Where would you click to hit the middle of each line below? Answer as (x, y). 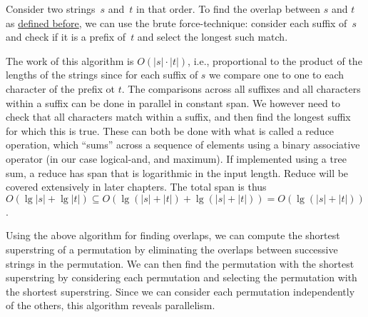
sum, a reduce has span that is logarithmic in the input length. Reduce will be (177, 172)
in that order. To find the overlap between (229, 9)
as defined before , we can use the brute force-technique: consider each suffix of (177, 22)
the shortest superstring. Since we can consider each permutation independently (180, 291)
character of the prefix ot (60, 88)
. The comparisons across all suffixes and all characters (241, 88)
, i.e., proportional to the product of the (275, 60)
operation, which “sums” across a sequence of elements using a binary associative (183, 145)
